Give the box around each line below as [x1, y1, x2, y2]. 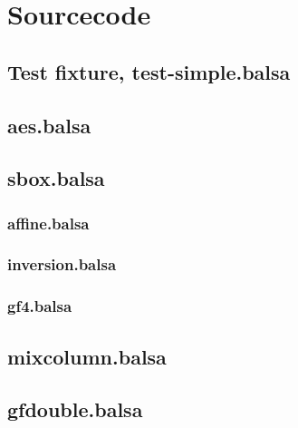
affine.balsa [7, 211, 90, 234]
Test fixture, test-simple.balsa [7, 57, 291, 85]
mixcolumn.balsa [7, 342, 167, 370]
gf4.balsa [7, 295, 72, 317]
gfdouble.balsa [7, 395, 143, 423]
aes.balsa [7, 111, 91, 139]
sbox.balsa [7, 164, 105, 192]
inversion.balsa [7, 253, 117, 276]
